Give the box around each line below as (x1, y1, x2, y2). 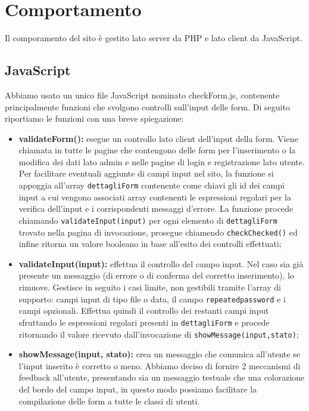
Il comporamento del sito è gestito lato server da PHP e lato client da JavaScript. (5, 32, 302, 44)
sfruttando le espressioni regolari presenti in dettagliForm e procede (18, 316, 270, 328)
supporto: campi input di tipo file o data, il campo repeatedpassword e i (18, 292, 286, 305)
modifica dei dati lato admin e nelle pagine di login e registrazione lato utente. (18, 155, 305, 168)
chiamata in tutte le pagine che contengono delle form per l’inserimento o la (18, 144, 296, 156)
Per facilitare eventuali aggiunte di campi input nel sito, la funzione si (18, 167, 274, 180)
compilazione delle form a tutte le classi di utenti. (18, 394, 200, 407)
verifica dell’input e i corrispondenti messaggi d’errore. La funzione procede (18, 202, 294, 215)
